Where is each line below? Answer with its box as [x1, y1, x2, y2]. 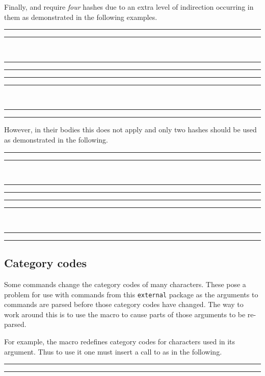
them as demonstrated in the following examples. [4, 11, 157, 22]
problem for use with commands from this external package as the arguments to [4, 289, 258, 299]
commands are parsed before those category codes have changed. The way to [4, 299, 244, 310]
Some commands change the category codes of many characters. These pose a [4, 278, 246, 289]
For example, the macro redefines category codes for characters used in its [4, 336, 235, 346]
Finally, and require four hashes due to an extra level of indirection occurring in [4, 2, 254, 12]
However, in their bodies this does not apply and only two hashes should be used [4, 124, 257, 135]
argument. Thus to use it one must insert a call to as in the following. [4, 346, 222, 357]
